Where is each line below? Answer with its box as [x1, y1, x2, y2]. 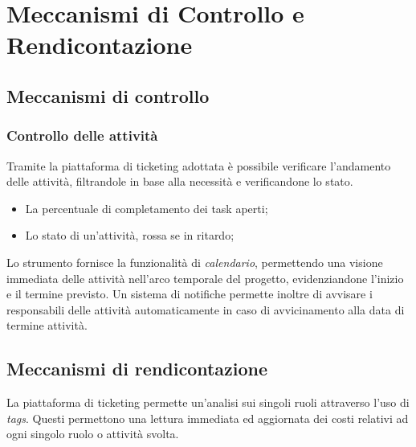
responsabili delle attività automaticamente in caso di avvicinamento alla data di [6, 301, 405, 318]
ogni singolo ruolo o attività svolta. [6, 425, 179, 442]
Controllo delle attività [6, 125, 158, 146]
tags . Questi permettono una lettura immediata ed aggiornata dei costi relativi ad [6, 409, 409, 426]
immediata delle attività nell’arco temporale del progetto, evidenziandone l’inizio [6, 269, 404, 286]
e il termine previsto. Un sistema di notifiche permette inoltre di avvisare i [6, 285, 373, 302]
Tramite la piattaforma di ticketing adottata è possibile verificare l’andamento [6, 157, 391, 174]
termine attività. [6, 317, 88, 334]
